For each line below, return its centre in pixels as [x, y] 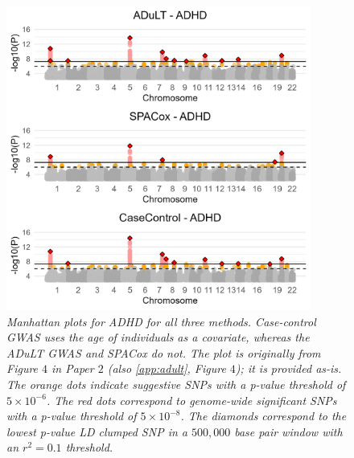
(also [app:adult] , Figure [167, 368]
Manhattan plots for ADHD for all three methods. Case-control [161, 321]
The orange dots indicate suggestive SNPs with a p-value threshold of [176, 384]
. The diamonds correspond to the [263, 416]
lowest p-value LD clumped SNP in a [97, 431]
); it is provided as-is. [288, 368]
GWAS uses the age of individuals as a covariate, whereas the [158, 337]
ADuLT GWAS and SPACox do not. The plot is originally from [164, 352]
